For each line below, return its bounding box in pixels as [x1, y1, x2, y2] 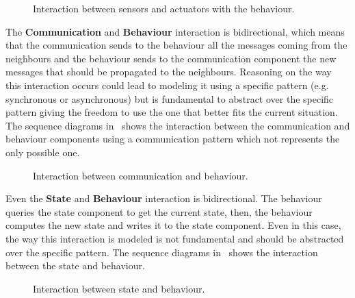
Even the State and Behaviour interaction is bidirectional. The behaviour [5, 191, 322, 206]
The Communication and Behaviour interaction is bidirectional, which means [5, 24, 345, 38]
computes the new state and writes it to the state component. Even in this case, [5, 218, 341, 232]
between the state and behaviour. [5, 258, 145, 273]
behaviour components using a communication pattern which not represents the [5, 132, 340, 146]
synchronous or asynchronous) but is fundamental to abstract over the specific [5, 91, 334, 105]
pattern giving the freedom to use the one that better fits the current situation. [5, 105, 338, 119]
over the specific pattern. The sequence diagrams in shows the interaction [5, 245, 318, 259]
